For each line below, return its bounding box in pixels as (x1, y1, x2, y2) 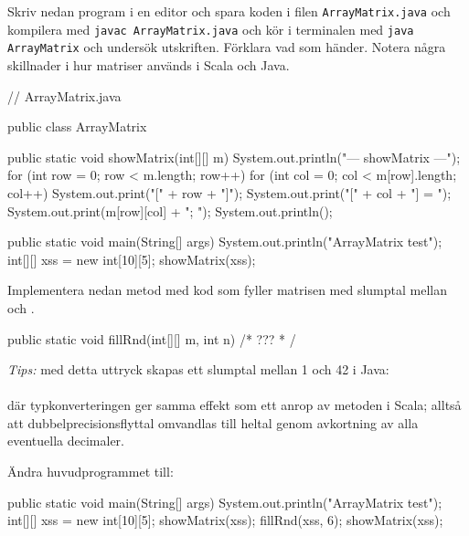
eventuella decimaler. (7, 431, 124, 450)
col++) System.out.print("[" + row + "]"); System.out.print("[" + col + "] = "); (7, 183, 452, 202)
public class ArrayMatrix (7, 117, 147, 136)
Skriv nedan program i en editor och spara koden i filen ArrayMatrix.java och (7, 2, 451, 20)
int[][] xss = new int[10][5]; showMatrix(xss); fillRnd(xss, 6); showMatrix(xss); (7, 510, 443, 530)
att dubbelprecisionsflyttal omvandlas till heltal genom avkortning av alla (7, 413, 419, 432)
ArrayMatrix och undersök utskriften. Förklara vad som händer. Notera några (7, 37, 446, 57)
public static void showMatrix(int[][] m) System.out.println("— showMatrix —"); (7, 147, 461, 166)
